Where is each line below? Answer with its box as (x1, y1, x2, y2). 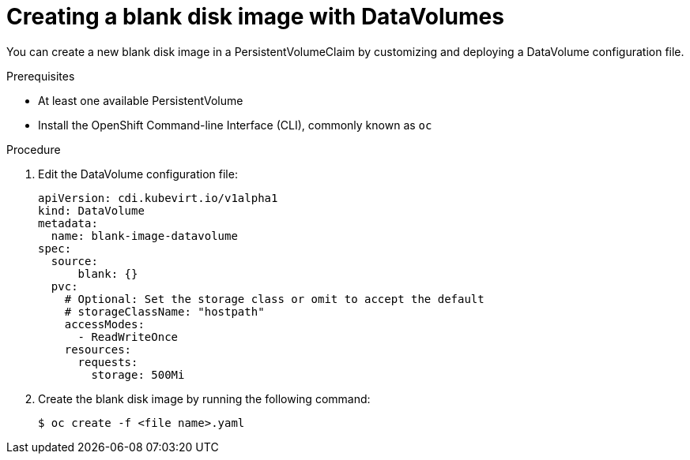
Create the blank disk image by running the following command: (38, 391, 371, 406)
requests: (77, 355, 138, 368)
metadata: (38, 216, 98, 230)
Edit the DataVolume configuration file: (38, 166, 238, 181)
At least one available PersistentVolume (38, 93, 243, 107)
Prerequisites (6, 69, 75, 83)
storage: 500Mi (91, 368, 185, 381)
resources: (64, 342, 132, 356)
